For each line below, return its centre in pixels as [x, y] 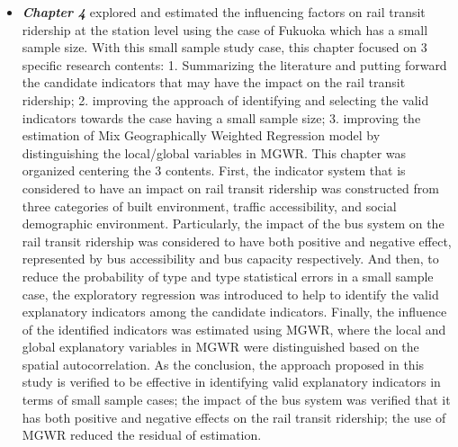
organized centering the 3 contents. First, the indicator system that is [214, 170]
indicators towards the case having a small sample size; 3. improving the [221, 117]
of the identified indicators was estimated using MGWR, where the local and [234, 329]
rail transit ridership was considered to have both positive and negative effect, [237, 241]
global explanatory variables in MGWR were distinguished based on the [220, 347]
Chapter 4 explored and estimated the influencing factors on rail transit [224, 12]
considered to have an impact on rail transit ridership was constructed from [230, 188]
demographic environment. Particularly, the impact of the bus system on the [233, 223]
